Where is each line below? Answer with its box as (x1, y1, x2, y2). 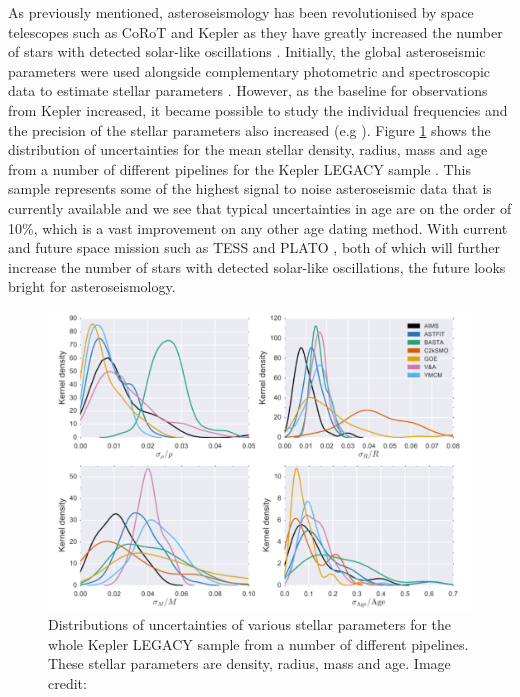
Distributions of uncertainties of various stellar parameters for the (48, 614, 452, 635)
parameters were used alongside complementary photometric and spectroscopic (8, 60, 491, 81)
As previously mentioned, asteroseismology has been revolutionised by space (8, 2, 474, 22)
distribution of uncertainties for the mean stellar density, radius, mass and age (8, 139, 488, 160)
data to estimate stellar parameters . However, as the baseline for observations (8, 80, 488, 101)
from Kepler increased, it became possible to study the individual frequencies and (8, 99, 508, 120)
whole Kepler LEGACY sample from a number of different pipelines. (48, 633, 469, 654)
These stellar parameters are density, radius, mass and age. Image (48, 653, 451, 674)
